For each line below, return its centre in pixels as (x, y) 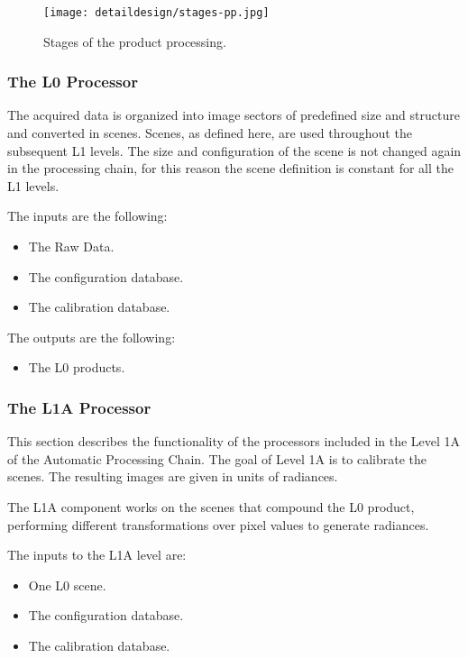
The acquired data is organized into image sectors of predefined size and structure (234, 115)
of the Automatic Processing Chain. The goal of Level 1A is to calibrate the (217, 458)
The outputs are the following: (92, 337)
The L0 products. (77, 367)
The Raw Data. (71, 247)
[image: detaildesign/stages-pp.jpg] (156, 13)
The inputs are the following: (87, 216)
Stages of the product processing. (135, 41)
